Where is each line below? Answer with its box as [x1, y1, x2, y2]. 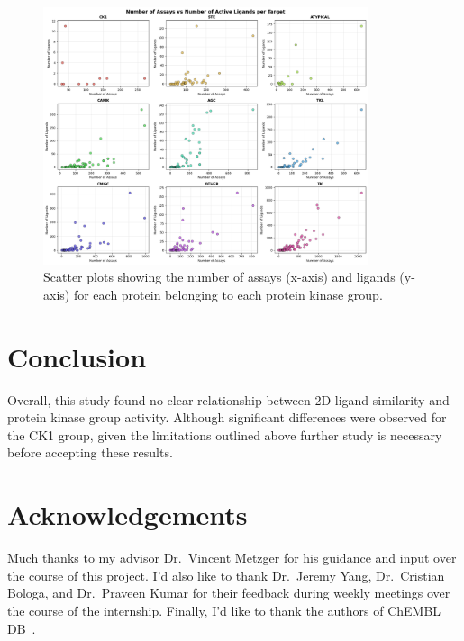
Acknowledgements [7, 496, 248, 533]
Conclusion [7, 338, 147, 375]
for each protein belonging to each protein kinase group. [73, 284, 383, 303]
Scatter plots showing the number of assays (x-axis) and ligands [43, 267, 396, 286]
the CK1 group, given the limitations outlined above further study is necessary [7, 425, 442, 444]
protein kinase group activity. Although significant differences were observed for [7, 408, 447, 427]
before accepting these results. [7, 443, 173, 462]
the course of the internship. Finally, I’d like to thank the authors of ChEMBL [7, 600, 441, 619]
